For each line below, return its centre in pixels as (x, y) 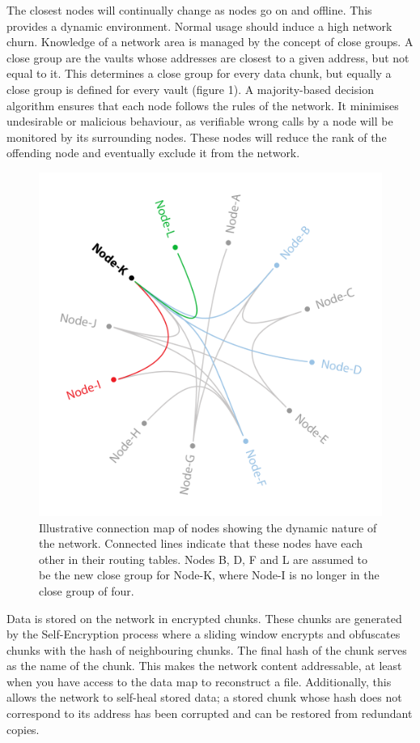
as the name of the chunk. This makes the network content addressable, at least (204, 666)
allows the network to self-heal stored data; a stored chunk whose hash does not (204, 697)
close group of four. (87, 590)
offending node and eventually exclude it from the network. (153, 153)
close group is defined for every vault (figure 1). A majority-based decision (190, 89)
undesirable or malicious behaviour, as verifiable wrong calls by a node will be (200, 121)
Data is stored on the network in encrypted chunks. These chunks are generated (204, 618)
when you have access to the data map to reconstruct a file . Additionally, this (199, 681)
